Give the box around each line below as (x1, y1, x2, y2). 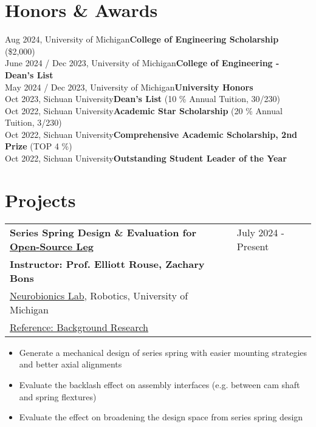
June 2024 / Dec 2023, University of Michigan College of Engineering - (5, 56, 280, 69)
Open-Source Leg (10, 239, 94, 253)
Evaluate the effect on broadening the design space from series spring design (19, 411, 303, 423)
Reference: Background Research (10, 319, 148, 334)
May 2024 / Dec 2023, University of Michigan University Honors (5, 80, 253, 93)
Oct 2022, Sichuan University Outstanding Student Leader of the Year (5, 152, 287, 165)
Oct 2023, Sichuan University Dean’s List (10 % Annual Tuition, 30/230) (5, 92, 280, 105)
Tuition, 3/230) (5, 116, 62, 129)
